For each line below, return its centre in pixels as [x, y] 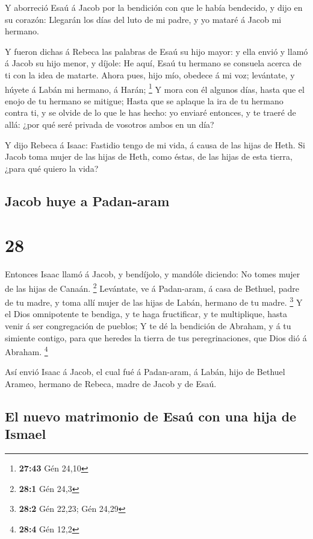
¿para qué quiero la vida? [52, 168]
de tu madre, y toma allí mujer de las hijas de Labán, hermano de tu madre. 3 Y [154, 301]
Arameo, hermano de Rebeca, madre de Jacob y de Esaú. [111, 383]
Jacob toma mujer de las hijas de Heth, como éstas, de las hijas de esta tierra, [149, 156]
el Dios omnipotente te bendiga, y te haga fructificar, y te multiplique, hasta [146, 314]
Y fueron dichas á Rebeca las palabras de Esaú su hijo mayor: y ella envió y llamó [156, 51]
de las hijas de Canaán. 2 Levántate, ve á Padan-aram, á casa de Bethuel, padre [152, 287]
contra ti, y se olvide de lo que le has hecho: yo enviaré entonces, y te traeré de [150, 112]
